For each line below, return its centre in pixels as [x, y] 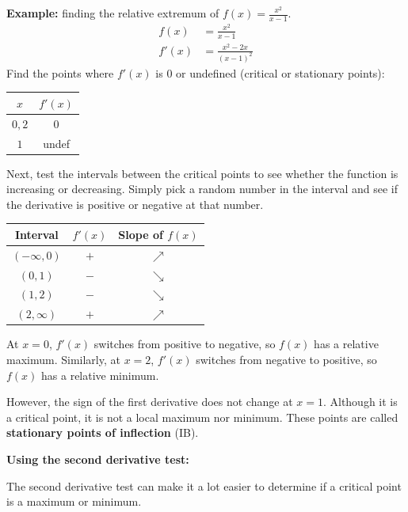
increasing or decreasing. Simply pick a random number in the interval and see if [202, 189]
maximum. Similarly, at [63, 359]
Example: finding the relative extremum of [113, 13]
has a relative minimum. [100, 375]
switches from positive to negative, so [185, 344]
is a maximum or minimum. [74, 501]
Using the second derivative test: [98, 459]
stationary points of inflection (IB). [103, 432]
